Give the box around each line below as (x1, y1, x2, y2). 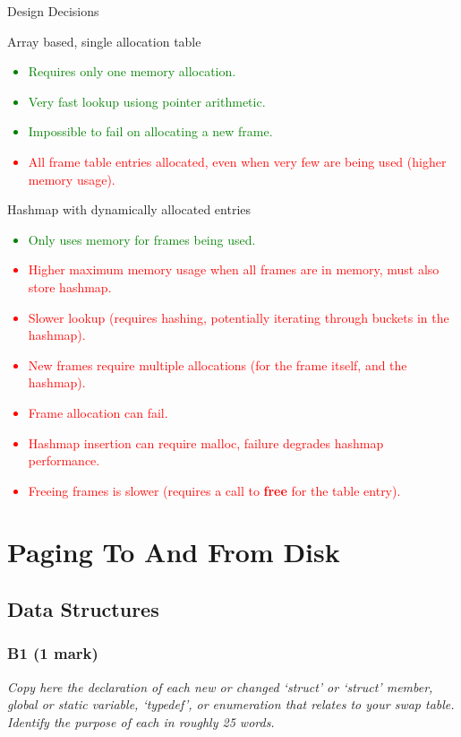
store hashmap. (28, 277, 112, 296)
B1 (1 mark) (7, 642, 98, 664)
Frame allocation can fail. (28, 403, 168, 421)
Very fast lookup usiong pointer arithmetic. (28, 91, 266, 110)
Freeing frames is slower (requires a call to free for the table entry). (28, 481, 401, 499)
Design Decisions (7, 2, 99, 20)
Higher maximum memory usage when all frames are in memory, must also (28, 260, 440, 279)
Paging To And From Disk (7, 533, 340, 570)
